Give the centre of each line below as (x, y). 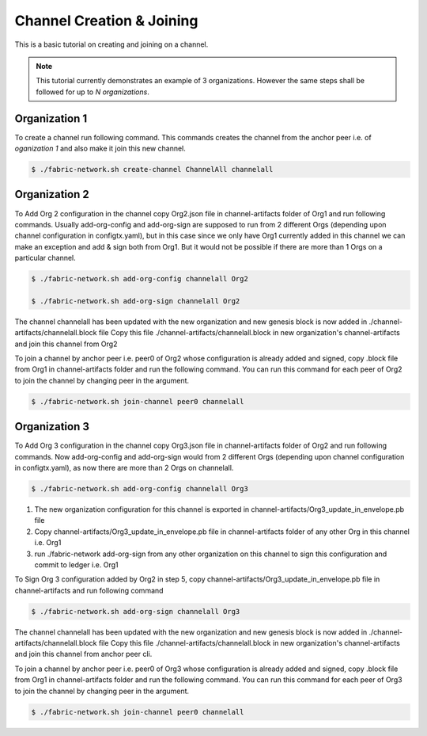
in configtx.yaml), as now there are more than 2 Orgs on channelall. (124, 468)
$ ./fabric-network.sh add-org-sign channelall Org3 (136, 611)
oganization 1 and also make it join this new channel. (100, 149)
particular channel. (45, 258)
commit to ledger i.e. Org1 (76, 564)
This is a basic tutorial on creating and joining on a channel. (111, 44)
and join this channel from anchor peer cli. (83, 654)
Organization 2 (52, 194)
